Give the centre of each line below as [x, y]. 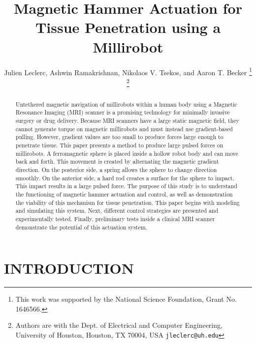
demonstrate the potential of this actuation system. [81, 227]
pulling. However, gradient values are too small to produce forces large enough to [119, 137]
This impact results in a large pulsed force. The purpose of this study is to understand [126, 186]
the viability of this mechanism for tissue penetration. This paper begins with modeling [128, 202]
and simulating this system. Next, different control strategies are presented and [117, 211]
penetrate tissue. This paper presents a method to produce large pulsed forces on [119, 145]
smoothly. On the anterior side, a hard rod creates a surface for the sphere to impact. [125, 178]
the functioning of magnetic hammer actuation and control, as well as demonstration [124, 194]
